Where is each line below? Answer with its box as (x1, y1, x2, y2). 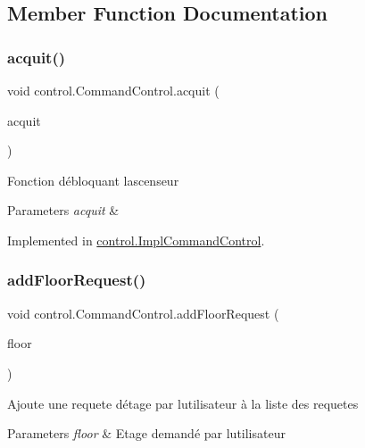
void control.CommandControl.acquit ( (7, 81, 220, 99)
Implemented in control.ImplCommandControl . (7, 230, 265, 249)
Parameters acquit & (7, 201, 120, 220)
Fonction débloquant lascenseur (7, 170, 179, 189)
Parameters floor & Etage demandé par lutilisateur (7, 424, 286, 443)
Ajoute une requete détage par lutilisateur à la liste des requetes (7, 394, 359, 412)
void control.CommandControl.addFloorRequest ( (7, 303, 279, 322)
